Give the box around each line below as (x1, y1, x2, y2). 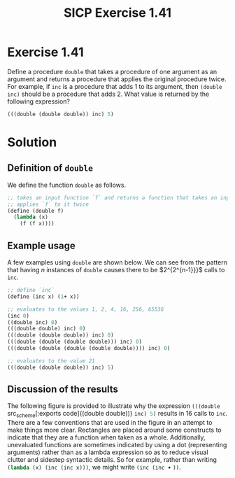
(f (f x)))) (20, 220, 55, 227)
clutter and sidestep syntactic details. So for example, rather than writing (7, 456, 217, 464)
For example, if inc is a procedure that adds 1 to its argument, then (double (7, 82, 222, 90)
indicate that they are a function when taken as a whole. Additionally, (7, 433, 206, 442)
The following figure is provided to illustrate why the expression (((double (7, 402, 220, 410)
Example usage (7, 239, 76, 251)
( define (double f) (7, 207, 64, 214)
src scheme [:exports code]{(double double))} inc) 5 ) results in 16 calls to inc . (7, 409, 228, 419)
